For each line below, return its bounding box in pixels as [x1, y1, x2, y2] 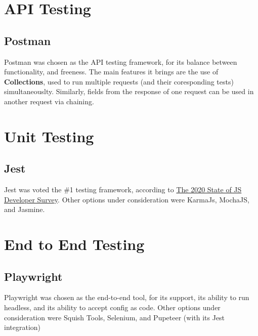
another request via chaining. [4, 96, 94, 106]
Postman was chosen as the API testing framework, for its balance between [4, 56, 237, 67]
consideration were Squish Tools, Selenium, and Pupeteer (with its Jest [4, 312, 225, 322]
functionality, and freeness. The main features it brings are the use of [4, 66, 219, 77]
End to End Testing [4, 234, 145, 255]
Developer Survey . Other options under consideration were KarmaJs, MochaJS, [4, 194, 249, 204]
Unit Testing [4, 125, 94, 146]
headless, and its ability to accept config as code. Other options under [4, 302, 221, 313]
